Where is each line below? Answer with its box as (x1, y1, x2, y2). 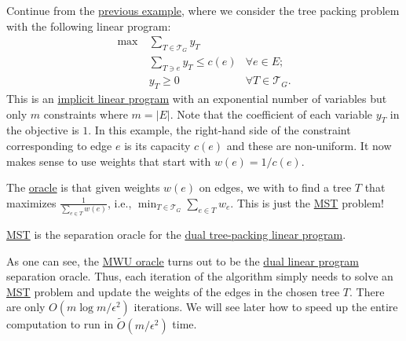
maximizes (6, 194, 57, 211)
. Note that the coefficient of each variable (170, 105, 373, 122)
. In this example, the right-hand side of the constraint (88, 122, 351, 138)
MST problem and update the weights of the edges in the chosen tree (6, 283, 340, 299)
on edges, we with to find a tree (199, 179, 352, 196)
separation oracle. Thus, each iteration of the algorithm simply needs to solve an (6, 268, 393, 284)
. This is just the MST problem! (230, 194, 384, 211)
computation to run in (6, 316, 114, 332)
